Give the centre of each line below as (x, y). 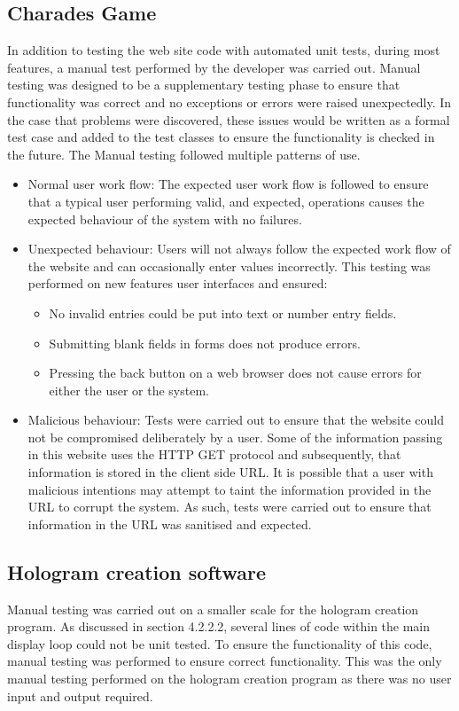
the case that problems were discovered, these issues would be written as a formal (229, 119)
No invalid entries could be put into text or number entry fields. (223, 313)
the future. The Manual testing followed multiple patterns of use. (184, 154)
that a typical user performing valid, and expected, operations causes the (226, 201)
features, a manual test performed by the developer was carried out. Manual (214, 67)
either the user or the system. (129, 390)
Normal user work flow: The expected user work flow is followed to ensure (228, 184)
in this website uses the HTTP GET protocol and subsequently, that (214, 454)
